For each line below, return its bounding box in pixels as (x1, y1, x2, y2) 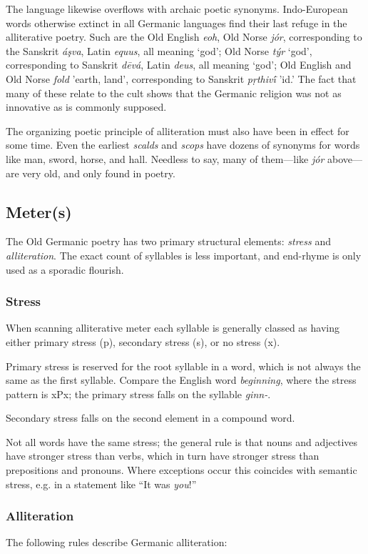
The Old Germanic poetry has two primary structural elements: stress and (6, 234, 331, 249)
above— (327, 151, 363, 166)
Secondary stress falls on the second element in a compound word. (6, 410, 295, 425)
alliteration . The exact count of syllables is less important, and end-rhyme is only (6, 247, 362, 262)
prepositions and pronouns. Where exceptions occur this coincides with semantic (6, 463, 357, 478)
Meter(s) (6, 200, 72, 222)
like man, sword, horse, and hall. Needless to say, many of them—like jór (6, 151, 324, 166)
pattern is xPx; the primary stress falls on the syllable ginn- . (6, 386, 271, 401)
